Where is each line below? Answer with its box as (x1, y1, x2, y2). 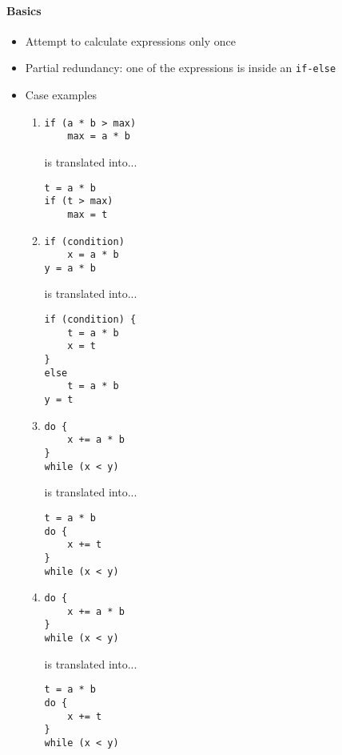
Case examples (25, 86, 97, 103)
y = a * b (44, 262, 97, 274)
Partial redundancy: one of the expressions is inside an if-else (25, 59, 336, 76)
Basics (6, 2, 42, 18)
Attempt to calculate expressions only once (25, 32, 236, 49)
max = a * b (67, 131, 130, 143)
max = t (67, 208, 108, 220)
